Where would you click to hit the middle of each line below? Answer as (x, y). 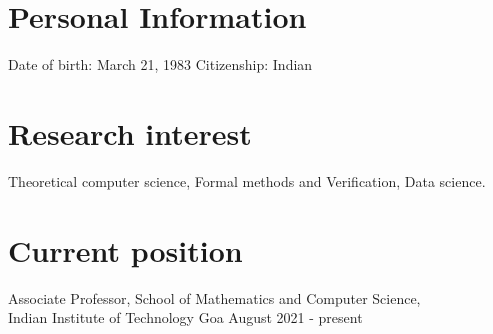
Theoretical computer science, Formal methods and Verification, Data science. (247, 180)
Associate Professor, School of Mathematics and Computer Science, (214, 297)
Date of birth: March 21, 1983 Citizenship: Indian (160, 64)
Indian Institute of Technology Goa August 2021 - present (185, 317)
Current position (125, 249)
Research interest (130, 132)
